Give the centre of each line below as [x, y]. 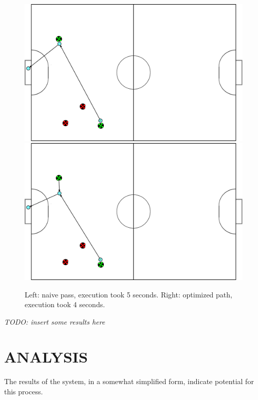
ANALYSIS [46, 357]
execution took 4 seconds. [65, 304]
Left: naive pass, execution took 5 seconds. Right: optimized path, [128, 294]
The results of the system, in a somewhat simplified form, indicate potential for [129, 381]
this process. [24, 391]
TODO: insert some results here [55, 321]
